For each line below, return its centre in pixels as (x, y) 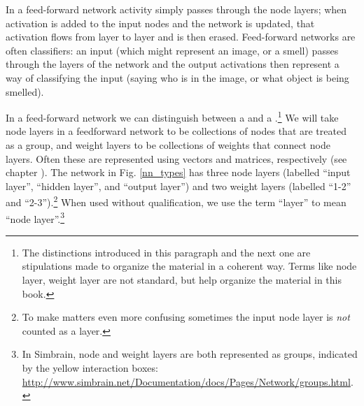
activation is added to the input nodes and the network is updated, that (160, 23)
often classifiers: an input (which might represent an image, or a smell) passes (172, 50)
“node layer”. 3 (35, 217)
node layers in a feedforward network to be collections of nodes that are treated (176, 131)
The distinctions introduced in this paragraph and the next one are (166, 252)
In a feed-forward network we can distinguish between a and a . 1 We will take (172, 116)
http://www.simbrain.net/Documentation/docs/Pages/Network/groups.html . (188, 381)
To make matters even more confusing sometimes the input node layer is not (186, 317)
